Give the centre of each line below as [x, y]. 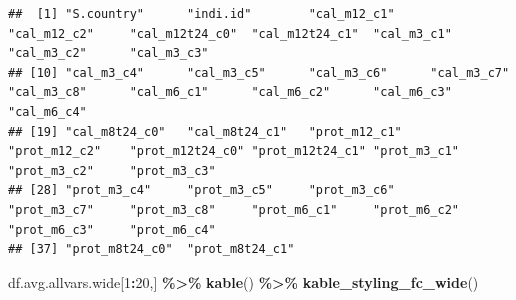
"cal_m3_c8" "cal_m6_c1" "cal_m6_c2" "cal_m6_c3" [230, 92]
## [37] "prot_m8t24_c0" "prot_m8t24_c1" [151, 249]
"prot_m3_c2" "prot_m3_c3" [112, 170]
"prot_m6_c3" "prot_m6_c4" [112, 229]
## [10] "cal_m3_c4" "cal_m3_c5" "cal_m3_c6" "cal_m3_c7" [259, 72]
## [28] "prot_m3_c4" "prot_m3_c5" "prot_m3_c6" [201, 190]
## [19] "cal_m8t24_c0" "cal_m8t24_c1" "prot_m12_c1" [205, 131]
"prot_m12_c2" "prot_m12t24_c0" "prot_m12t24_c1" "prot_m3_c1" [234, 151]
